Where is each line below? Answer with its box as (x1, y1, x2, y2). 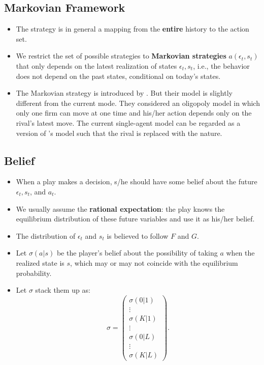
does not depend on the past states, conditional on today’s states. (16, 70, 221, 81)
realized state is (16, 257, 64, 268)
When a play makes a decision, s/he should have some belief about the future (16, 176, 257, 187)
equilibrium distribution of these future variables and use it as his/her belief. (16, 213, 255, 224)
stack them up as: (35, 285, 90, 295)
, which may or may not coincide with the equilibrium (70, 257, 238, 268)
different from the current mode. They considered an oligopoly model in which (16, 97, 260, 108)
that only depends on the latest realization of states (16, 60, 177, 71)
